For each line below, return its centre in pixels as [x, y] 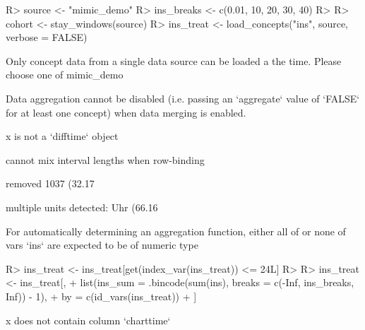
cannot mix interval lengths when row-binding [105, 159]
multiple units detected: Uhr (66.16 [82, 207]
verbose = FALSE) [47, 37]
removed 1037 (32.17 [50, 183]
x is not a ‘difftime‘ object [62, 136]
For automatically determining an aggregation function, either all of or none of [176, 231]
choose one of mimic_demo [65, 75]
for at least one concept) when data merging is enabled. [126, 112]
